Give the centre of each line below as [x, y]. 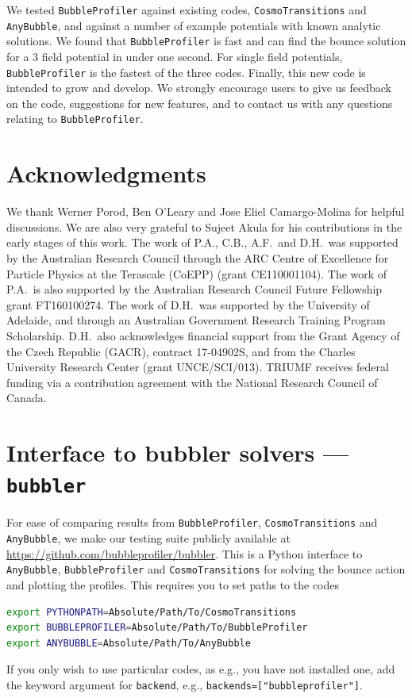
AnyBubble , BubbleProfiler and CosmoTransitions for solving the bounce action [206, 569]
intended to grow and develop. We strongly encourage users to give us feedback [199, 88]
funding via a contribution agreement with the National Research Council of [192, 382]
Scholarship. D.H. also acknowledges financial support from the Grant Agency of [203, 335]
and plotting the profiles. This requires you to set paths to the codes [173, 584]
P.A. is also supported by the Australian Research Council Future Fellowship [194, 289]
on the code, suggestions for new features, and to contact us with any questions [200, 103]
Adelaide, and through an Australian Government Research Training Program [196, 320]
